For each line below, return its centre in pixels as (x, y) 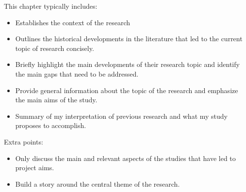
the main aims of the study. (56, 100)
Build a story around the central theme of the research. (98, 184)
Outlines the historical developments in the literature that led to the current (129, 39)
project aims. (35, 168)
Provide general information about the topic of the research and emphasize (127, 90)
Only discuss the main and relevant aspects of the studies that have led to (125, 158)
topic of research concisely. (55, 48)
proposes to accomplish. (51, 125)
